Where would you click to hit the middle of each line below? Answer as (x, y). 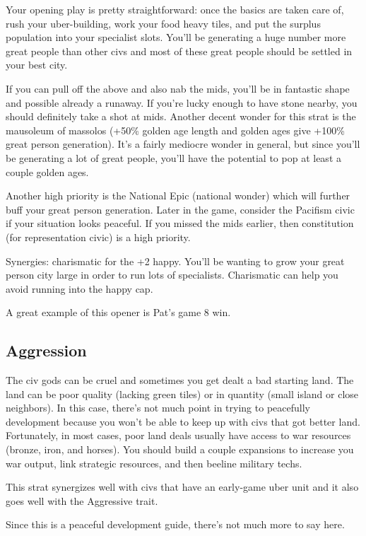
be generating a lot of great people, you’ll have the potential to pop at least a (173, 157)
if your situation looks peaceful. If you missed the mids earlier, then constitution (180, 223)
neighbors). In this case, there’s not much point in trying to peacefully (158, 408)
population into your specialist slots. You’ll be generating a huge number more (176, 37)
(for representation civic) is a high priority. (98, 237)
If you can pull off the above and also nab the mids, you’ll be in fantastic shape (178, 88)
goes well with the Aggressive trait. (82, 500)
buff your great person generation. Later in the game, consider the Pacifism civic (180, 209)
